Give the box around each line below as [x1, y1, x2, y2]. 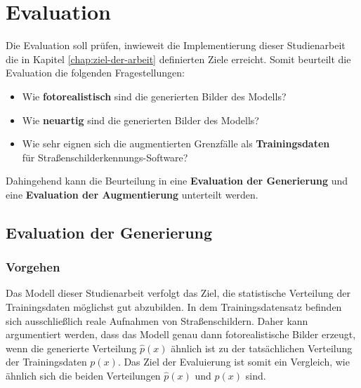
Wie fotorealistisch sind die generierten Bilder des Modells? [22, 88, 287, 103]
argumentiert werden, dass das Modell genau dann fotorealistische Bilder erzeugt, [6, 327, 356, 342]
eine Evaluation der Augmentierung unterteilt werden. [6, 187, 258, 201]
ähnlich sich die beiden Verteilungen [6, 368, 161, 383]
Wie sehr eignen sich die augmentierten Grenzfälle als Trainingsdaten [22, 136, 330, 151]
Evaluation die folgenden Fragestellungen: [6, 65, 185, 80]
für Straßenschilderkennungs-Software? [22, 149, 188, 164]
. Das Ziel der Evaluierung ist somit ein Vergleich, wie [117, 354, 350, 369]
